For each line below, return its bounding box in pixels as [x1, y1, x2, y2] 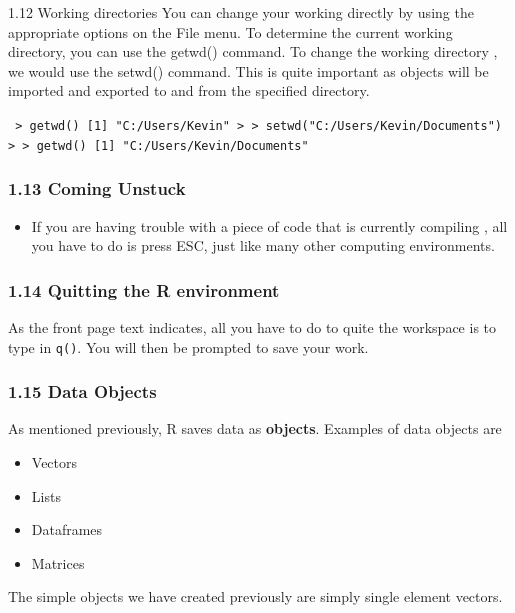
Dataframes [31, 519, 103, 540]
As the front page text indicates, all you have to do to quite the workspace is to [8, 316, 497, 337]
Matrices [31, 552, 85, 573]
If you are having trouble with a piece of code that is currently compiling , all [31, 215, 508, 236]
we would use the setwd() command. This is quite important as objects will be [8, 60, 489, 81]
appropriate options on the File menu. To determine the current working [8, 21, 453, 42]
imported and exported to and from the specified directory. [8, 80, 370, 101]
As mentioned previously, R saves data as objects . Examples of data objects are [8, 418, 502, 439]
